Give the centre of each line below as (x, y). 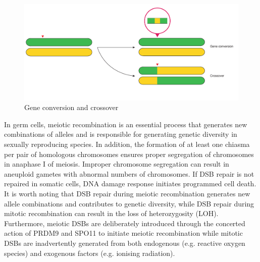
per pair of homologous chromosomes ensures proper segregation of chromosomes (129, 154)
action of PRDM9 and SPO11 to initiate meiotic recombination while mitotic (123, 233)
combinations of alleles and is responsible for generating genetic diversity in (121, 134)
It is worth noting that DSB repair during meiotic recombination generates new (127, 193)
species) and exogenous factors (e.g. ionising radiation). (90, 253)
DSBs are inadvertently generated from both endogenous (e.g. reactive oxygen (125, 243)
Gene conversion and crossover (71, 107)
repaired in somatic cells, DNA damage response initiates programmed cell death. (130, 184)
